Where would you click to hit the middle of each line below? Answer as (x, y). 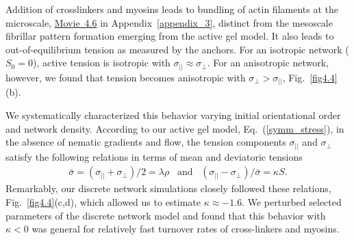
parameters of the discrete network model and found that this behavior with (166, 215)
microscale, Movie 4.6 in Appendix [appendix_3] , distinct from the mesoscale (169, 22)
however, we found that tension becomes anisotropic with (126, 77)
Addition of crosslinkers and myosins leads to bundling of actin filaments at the (172, 9)
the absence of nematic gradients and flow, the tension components (146, 142)
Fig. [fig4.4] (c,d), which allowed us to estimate (103, 201)
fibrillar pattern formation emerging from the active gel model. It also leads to (170, 36)
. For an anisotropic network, (268, 63)
